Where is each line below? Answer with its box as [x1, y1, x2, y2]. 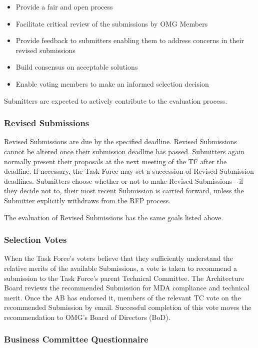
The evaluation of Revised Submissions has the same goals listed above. [4, 212, 223, 222]
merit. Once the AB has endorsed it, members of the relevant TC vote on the [4, 292, 241, 302]
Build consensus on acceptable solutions [15, 62, 138, 72]
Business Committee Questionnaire [4, 333, 148, 345]
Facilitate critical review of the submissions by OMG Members [15, 18, 208, 29]
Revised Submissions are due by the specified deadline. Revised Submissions [4, 136, 237, 147]
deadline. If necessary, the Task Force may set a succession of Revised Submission [4, 166, 254, 176]
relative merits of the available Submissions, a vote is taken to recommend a [4, 262, 237, 273]
